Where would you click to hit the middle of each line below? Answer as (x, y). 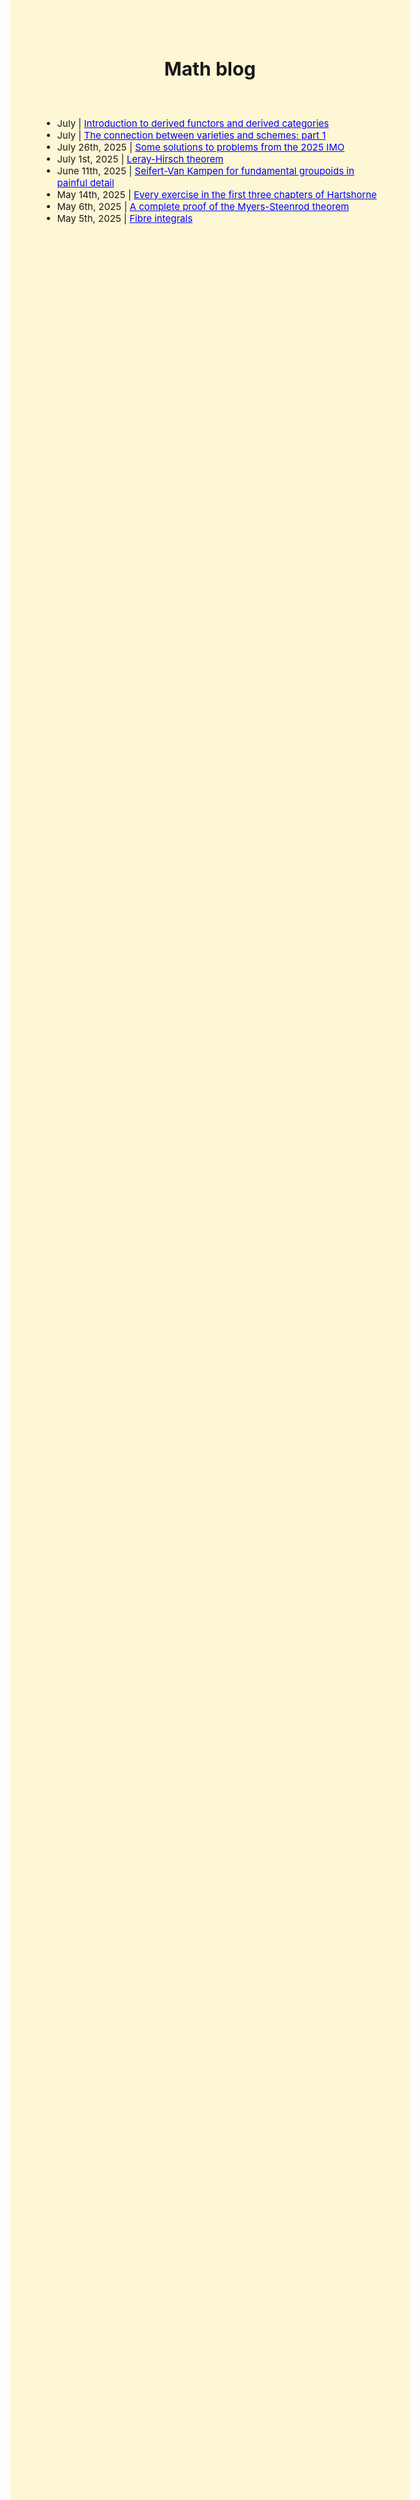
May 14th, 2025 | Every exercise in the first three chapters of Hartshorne (216, 194)
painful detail (85, 182)
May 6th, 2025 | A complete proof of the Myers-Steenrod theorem (203, 206)
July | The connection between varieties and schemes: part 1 (191, 135)
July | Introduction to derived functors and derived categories (193, 123)
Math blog (210, 68)
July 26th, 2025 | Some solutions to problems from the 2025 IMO (200, 147)
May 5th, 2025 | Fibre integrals (125, 218)
